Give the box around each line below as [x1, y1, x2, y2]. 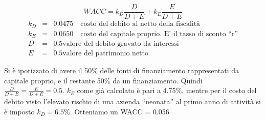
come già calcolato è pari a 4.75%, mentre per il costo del [77, 85, 257, 96]
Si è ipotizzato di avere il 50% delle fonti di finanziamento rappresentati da [4, 65, 239, 76]
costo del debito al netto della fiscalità [80, 20, 201, 28]
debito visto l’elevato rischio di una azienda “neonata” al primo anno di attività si [4, 96, 261, 107]
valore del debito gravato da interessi [62, 40, 179, 48]
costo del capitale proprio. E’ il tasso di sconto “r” [80, 30, 238, 38]
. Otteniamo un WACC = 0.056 [70, 106, 169, 116]
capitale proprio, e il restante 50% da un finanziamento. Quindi [4, 75, 203, 85]
